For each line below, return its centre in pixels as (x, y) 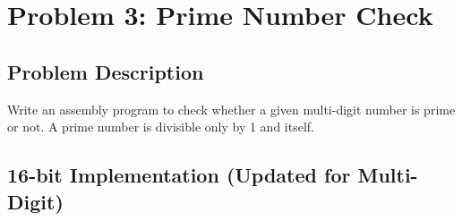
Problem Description (106, 71)
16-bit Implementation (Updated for (179, 175)
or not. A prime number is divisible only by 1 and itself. (161, 127)
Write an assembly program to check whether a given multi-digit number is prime (231, 109)
